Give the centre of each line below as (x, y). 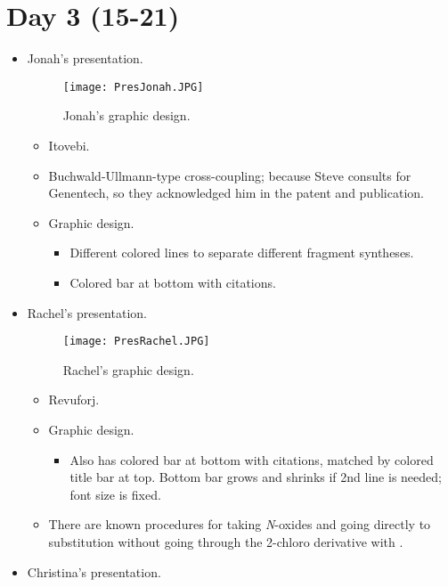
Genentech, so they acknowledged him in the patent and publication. (236, 193)
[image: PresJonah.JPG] (133, 87)
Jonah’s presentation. (85, 58)
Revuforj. (74, 399)
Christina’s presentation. (94, 571)
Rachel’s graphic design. (128, 369)
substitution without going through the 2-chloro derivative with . (226, 541)
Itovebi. (69, 145)
